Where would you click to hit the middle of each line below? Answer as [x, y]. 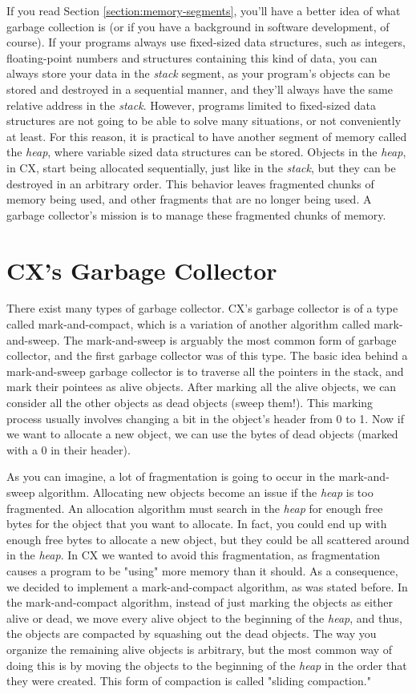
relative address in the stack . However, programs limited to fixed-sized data [192, 105]
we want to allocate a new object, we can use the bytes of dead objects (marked [202, 434]
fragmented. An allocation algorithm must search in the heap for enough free [195, 508]
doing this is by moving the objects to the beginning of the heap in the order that [207, 665]
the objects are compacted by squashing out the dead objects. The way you [192, 633]
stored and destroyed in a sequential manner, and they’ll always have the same [200, 89]
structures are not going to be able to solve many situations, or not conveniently [204, 121]
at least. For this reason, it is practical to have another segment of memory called [207, 136]
